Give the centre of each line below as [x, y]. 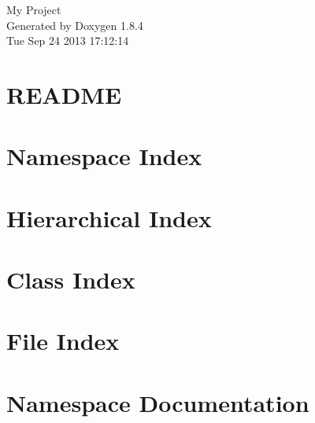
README [64, 94]
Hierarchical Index [109, 217]
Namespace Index [104, 156]
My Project [34, 9]
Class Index [71, 280]
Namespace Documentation [158, 402]
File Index [63, 341]
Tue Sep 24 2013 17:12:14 [68, 40]
